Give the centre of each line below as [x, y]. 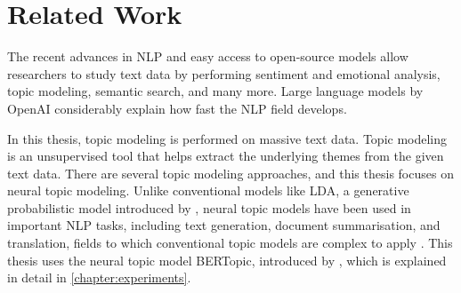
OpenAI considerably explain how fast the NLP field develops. [177, 108]
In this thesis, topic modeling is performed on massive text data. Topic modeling [227, 138]
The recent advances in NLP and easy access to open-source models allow [208, 56]
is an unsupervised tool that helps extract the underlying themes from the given [226, 156]
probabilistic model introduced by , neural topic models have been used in [209, 207]
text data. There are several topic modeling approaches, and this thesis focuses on [230, 173]
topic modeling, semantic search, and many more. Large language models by [215, 91]
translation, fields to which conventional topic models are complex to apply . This [230, 243]
